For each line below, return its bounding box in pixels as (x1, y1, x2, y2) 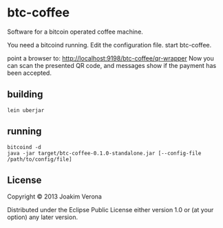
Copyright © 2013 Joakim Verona (7, 192, 102, 201)
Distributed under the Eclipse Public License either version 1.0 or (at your (7, 206, 214, 214)
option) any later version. (7, 213, 78, 221)
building (7, 89, 43, 100)
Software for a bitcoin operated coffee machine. (7, 27, 143, 36)
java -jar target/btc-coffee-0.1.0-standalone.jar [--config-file (7, 150, 202, 157)
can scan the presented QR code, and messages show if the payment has (7, 61, 217, 69)
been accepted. (7, 69, 52, 77)
